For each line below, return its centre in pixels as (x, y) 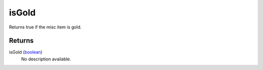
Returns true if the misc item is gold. (45, 27)
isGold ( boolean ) (26, 52)
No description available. (46, 59)
